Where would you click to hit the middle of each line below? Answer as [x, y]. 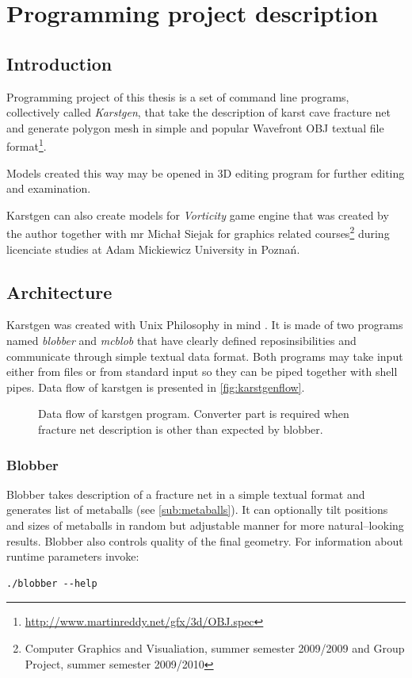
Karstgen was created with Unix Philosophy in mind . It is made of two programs [205, 325]
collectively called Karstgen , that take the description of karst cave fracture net [199, 112]
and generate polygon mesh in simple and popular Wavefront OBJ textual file [195, 127]
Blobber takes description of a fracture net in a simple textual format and [186, 494]
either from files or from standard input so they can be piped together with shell [202, 372]
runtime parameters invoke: [73, 556]
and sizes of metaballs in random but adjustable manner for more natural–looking [205, 525]
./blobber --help [52, 583]
